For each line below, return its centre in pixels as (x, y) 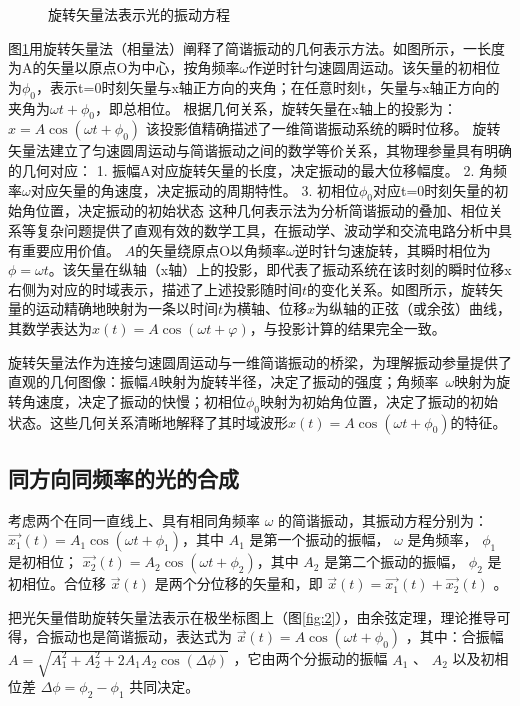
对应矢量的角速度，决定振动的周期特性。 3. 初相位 (194, 189)
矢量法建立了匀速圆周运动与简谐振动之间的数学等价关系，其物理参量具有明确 (260, 150)
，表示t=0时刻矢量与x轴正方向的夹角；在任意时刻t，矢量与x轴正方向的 (268, 86)
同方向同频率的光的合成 (123, 477)
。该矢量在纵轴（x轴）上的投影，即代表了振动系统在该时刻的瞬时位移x (280, 269)
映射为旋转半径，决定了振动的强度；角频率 (298, 381)
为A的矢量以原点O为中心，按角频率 (124, 67)
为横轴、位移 (265, 308)
